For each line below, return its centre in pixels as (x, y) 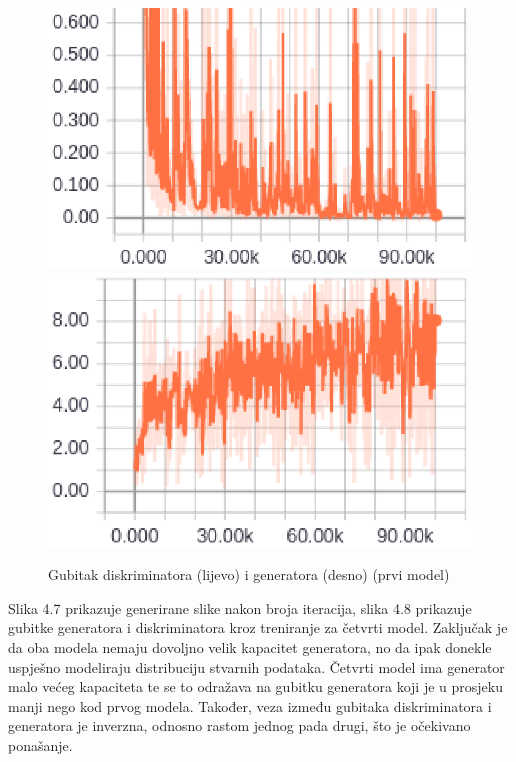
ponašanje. (40, 745)
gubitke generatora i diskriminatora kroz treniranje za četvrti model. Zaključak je (258, 627)
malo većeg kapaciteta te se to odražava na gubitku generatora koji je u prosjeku (255, 686)
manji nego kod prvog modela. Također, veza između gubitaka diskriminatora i (250, 705)
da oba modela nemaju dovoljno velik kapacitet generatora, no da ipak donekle (250, 647)
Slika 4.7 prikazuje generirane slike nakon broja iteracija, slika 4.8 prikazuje (240, 607)
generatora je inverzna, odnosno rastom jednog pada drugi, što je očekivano (239, 725)
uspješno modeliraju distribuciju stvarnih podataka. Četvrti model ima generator (256, 666)
